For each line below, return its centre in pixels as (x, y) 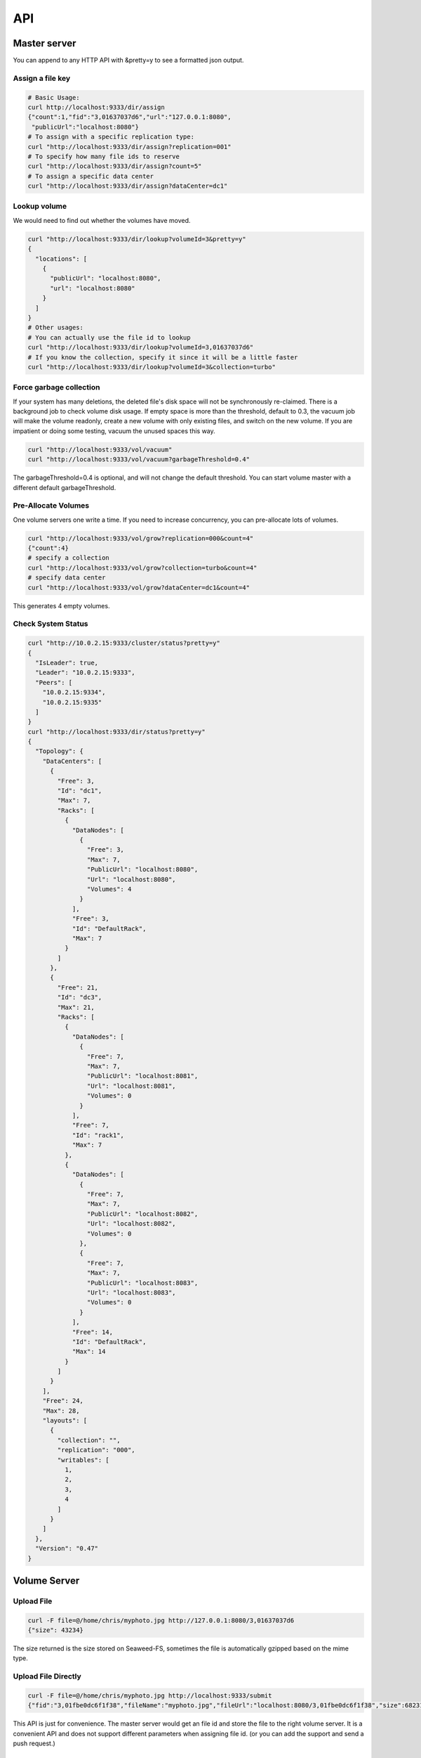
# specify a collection (69, 558)
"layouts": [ (65, 1421)
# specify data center (67, 578)
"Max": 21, (76, 1007)
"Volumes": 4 (109, 889)
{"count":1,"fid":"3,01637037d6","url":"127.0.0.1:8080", (129, 117)
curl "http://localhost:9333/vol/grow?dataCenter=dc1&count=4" (139, 588)
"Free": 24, (63, 1401)
